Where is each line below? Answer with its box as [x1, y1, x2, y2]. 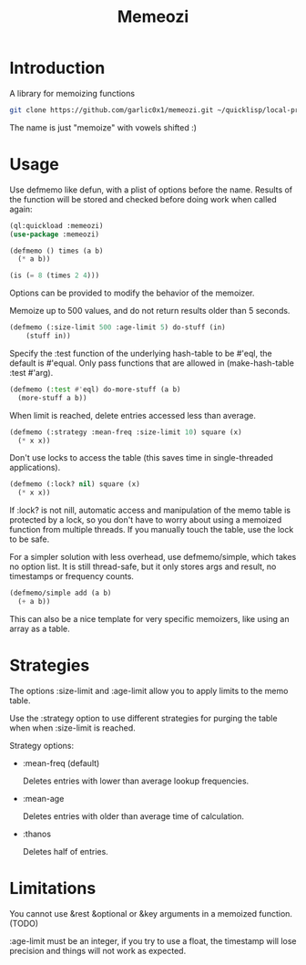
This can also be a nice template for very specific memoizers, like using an [9, 613, 290, 624]
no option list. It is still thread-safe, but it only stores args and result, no [9, 561, 277, 572]
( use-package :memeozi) [9, 230, 100, 239]
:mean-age [22, 793, 65, 804]
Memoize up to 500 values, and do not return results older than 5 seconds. [9, 306, 291, 316]
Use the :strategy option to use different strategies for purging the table [9, 712, 278, 723]
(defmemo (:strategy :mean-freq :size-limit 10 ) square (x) [9, 427, 243, 437]
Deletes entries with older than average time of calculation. [22, 810, 244, 822]
